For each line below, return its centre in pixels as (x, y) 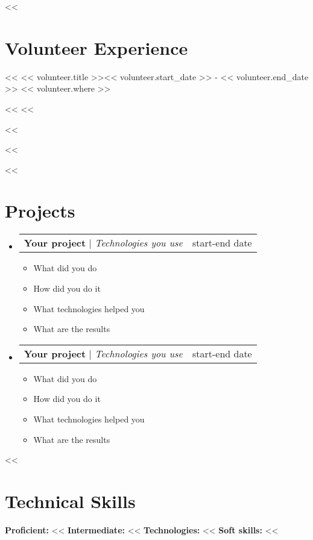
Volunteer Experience (96, 47)
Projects (40, 211)
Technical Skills (70, 501)
